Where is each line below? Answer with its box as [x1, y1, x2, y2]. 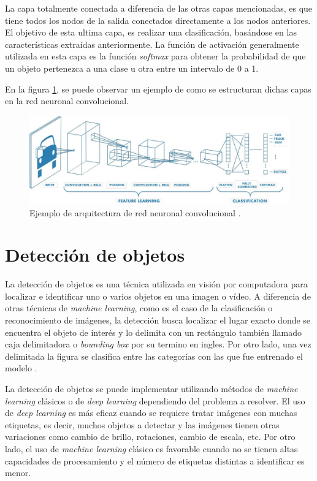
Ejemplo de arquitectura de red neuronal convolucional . [29, 206, 241, 219]
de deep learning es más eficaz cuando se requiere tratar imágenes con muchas [5, 406, 297, 419]
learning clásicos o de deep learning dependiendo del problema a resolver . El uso [5, 394, 305, 407]
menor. [5, 466, 31, 479]
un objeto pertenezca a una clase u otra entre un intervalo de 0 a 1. [5, 61, 259, 74]
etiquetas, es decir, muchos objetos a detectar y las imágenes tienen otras [5, 418, 280, 431]
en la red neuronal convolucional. [5, 94, 129, 107]
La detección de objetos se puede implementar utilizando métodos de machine [5, 382, 298, 395]
